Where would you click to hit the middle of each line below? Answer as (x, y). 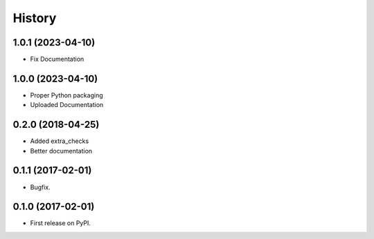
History (35, 18)
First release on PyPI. (61, 223)
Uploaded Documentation (67, 105)
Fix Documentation (57, 59)
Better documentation (61, 151)
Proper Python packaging (66, 95)
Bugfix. (41, 187)
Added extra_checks (60, 141)
